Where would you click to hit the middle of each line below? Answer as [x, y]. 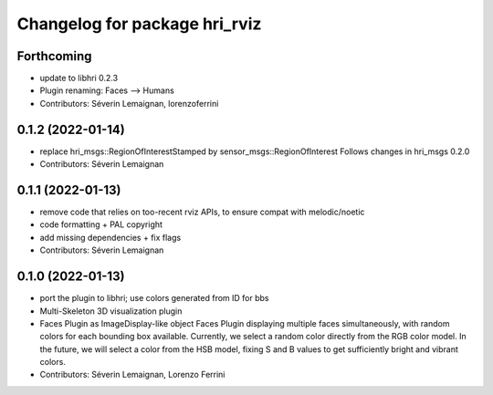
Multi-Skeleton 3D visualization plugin [111, 311]
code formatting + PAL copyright [101, 224]
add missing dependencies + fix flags [110, 237]
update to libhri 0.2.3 [79, 78]
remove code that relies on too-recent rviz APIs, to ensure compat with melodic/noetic [202, 212]
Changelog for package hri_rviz [139, 24]
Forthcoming [54, 56]
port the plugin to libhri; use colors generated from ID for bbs [154, 298]
